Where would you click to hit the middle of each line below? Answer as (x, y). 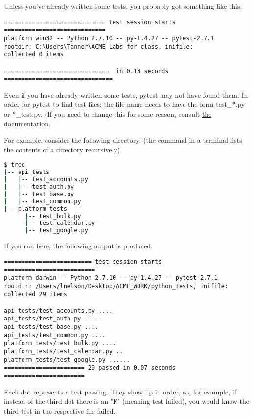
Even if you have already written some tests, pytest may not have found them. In (126, 94)
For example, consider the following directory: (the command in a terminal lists (123, 140)
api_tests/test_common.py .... (55, 335)
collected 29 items (35, 294)
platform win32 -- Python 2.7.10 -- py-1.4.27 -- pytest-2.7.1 (109, 38)
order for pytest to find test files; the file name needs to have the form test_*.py (125, 104)
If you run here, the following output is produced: (78, 246)
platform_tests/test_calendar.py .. (64, 351)
